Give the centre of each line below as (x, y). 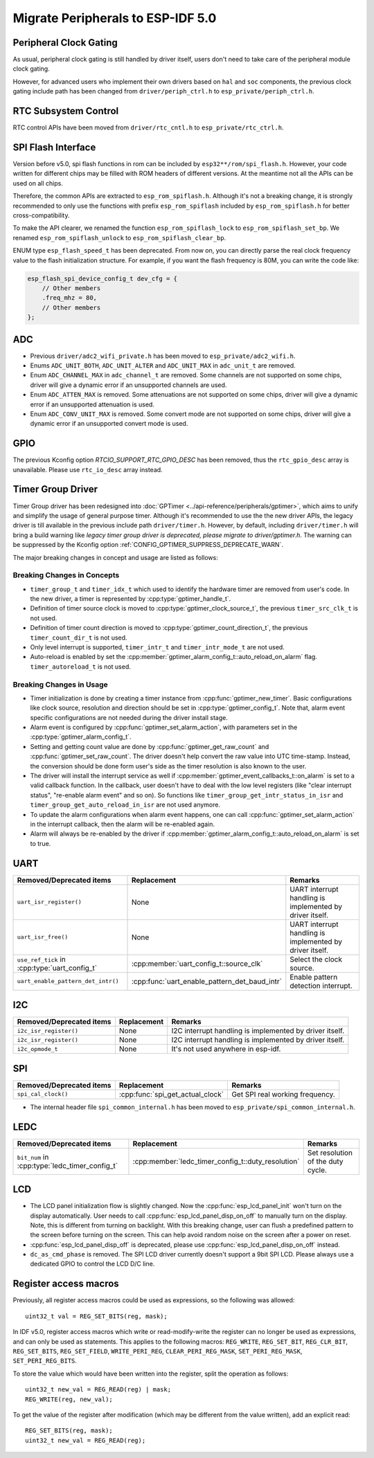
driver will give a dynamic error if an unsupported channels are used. (128, 385)
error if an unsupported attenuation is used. (92, 404)
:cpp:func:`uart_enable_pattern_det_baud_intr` (207, 981)
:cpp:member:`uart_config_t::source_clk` (197, 964)
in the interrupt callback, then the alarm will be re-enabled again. (122, 824)
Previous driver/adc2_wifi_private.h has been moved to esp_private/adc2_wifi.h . (163, 356)
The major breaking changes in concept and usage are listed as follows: (115, 557)
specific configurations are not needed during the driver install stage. (129, 717)
